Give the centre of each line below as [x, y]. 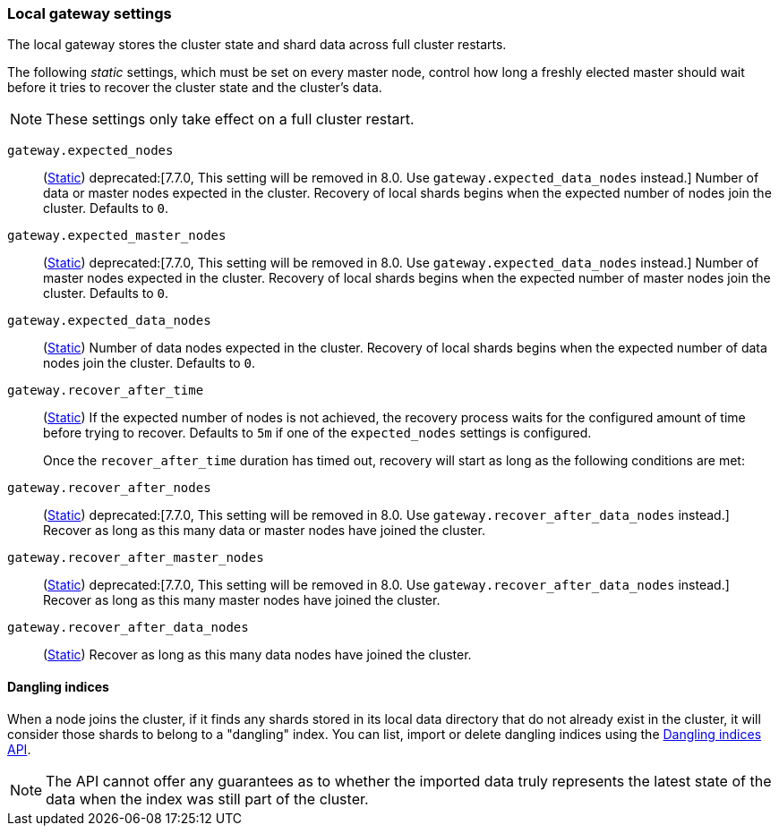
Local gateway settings [90, 13]
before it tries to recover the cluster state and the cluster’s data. [195, 88]
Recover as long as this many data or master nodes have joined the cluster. [264, 531]
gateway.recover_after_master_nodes [136, 558]
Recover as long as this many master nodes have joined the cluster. [242, 600]
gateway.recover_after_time [106, 391]
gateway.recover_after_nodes [109, 488]
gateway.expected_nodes [90, 151]
